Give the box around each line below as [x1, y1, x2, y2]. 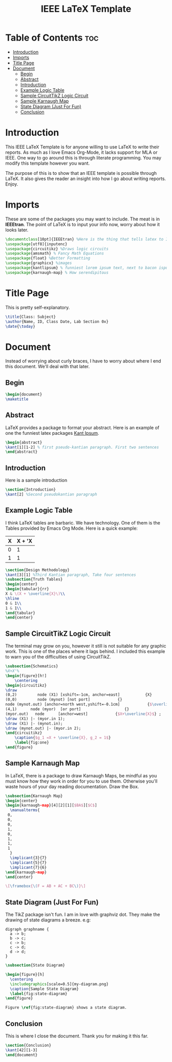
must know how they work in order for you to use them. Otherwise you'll [5, 778, 158, 784]
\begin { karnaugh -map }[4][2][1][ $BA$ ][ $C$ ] [5, 803, 97, 808]
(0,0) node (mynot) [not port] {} [5, 697, 123, 703]
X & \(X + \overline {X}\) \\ [5, 591, 66, 596]
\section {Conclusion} [5, 1043, 52, 1048]
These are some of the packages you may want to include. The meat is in [5, 216, 160, 222]
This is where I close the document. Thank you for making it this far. [5, 1033, 148, 1039]
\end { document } [5, 1052, 38, 1057]
